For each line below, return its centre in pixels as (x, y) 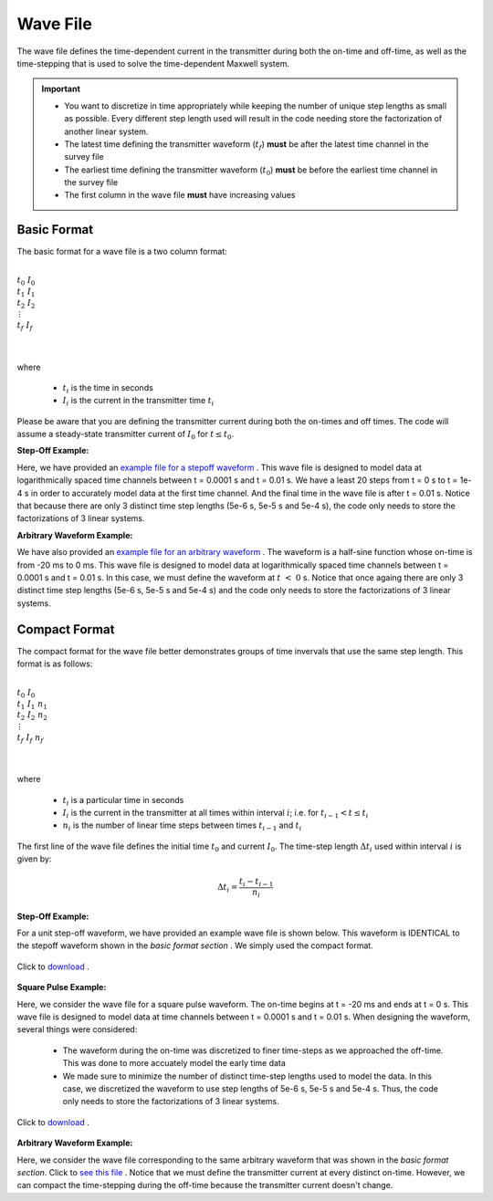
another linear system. (106, 131)
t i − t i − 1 (256, 882)
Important (61, 89)
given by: (34, 859)
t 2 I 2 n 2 (32, 716)
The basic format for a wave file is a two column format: (122, 252)
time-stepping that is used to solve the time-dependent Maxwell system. (153, 63)
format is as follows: (55, 664)
